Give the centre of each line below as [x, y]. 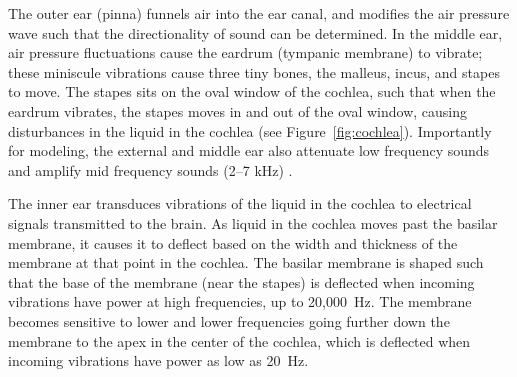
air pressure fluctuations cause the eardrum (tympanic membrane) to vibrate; [245, 52]
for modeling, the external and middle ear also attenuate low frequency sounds [249, 150]
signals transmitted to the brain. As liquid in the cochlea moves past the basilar [253, 222]
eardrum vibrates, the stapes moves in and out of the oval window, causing [237, 110]
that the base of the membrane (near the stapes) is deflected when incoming [241, 281]
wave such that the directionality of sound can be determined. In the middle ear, [255, 32]
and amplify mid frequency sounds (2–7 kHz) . [150, 169]
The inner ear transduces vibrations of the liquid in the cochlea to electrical [240, 203]
